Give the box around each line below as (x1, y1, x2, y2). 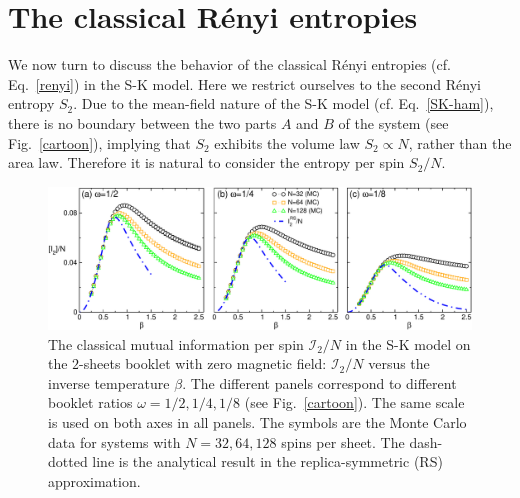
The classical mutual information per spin (48, 333, 304, 354)
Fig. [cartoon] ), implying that (8, 132, 191, 153)
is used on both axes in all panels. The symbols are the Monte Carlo (48, 411, 467, 432)
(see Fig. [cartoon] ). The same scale (244, 392, 465, 413)
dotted (48, 451, 88, 472)
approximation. (48, 470, 141, 491)
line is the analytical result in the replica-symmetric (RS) (92, 451, 443, 472)
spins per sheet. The (281, 431, 405, 452)
